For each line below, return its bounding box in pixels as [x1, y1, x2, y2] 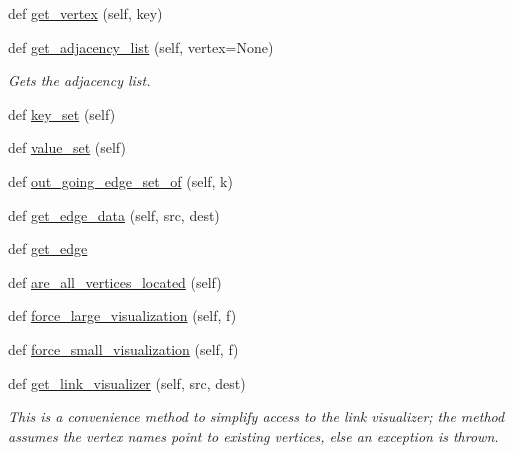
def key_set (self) [8, 103, 116, 124]
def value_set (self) [8, 137, 126, 158]
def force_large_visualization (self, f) [8, 305, 237, 326]
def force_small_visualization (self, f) [8, 338, 239, 359]
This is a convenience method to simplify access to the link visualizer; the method [8, 406, 505, 427]
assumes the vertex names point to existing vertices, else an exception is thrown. [8, 425, 499, 446]
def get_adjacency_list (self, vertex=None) [8, 36, 274, 57]
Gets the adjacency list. [8, 70, 151, 91]
